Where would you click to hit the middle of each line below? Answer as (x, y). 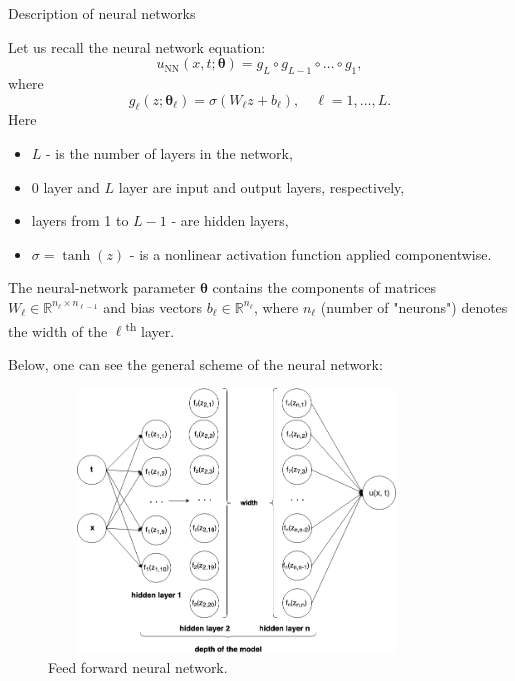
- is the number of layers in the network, (169, 152)
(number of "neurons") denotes (414, 306)
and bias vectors (153, 306)
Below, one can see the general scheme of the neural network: (195, 363)
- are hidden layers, (230, 220)
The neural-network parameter (102, 287)
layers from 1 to (80, 220)
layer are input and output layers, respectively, (261, 186)
